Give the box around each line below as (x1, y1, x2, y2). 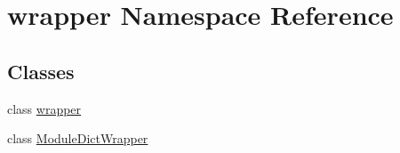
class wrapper (7, 99, 82, 117)
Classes (7, 57, 75, 85)
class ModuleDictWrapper (7, 129, 148, 148)
